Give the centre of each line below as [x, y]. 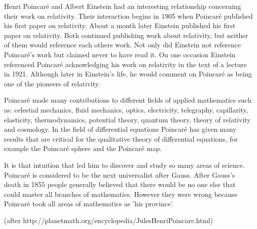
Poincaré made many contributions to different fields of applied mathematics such [128, 100]
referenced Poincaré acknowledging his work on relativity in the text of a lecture [126, 64]
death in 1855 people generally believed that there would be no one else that [120, 184]
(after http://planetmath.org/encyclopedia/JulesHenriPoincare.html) [108, 220]
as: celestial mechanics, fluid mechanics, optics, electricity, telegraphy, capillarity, [126, 109]
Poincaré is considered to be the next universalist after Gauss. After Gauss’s [120, 174]
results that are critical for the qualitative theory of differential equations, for [121, 138]
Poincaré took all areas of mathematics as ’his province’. [89, 204]
